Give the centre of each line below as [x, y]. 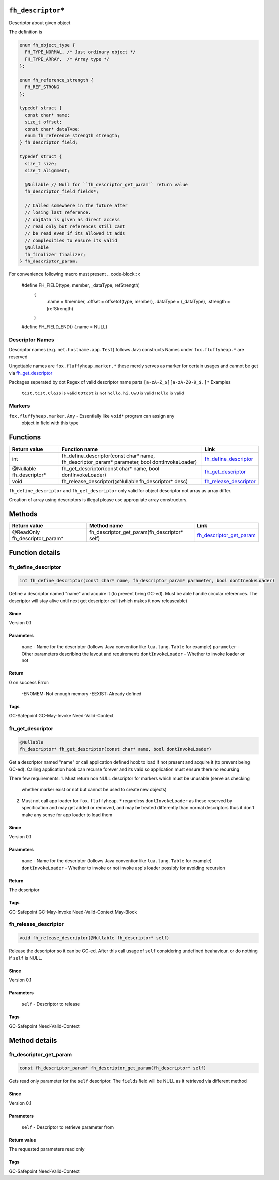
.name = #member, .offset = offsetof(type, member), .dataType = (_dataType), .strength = [138, 302]
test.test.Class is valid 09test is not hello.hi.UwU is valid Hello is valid [103, 393]
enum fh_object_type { [47, 45]
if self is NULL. [26, 958]
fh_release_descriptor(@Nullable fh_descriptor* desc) [125, 481]
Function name [80, 449]
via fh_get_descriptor [31, 373]
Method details [33, 1040]
